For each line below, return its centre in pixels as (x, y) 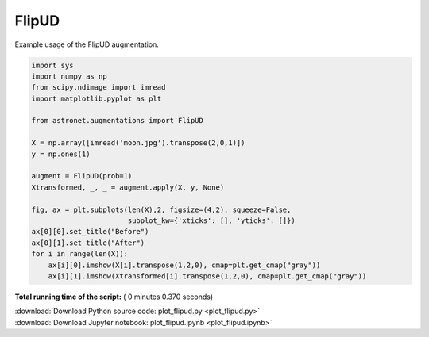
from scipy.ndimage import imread (99, 88)
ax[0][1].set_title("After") (88, 243)
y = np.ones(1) (61, 154)
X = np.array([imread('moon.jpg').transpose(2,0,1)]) (138, 143)
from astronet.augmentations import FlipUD (118, 121)
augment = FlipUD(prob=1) (82, 176)
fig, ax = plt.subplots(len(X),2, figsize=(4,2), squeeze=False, (161, 209)
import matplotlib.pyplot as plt (97, 98)
